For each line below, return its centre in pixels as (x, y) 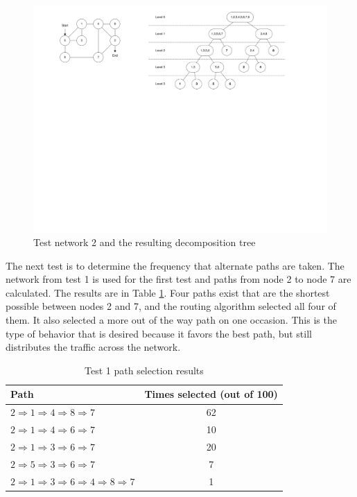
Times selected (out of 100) (211, 394)
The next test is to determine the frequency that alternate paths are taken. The (175, 265)
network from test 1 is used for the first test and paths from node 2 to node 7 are (178, 279)
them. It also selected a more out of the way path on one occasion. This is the (171, 320)
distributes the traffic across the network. (93, 347)
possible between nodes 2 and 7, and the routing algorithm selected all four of (171, 306)
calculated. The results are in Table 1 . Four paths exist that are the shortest (168, 292)
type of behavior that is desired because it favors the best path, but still (159, 333)
